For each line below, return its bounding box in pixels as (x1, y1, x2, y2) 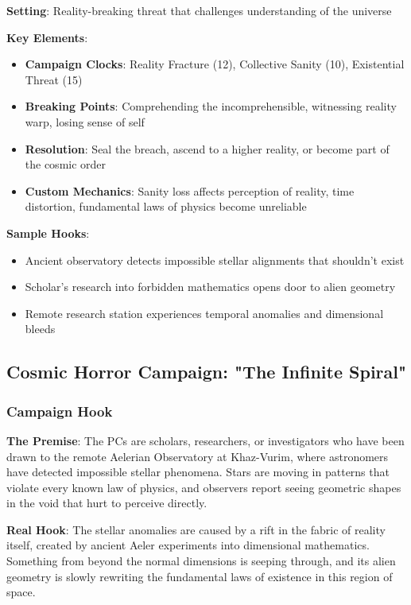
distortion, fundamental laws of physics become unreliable (25, 198, 307, 215)
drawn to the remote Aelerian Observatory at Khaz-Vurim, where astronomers (6, 448, 389, 464)
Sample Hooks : (6, 224, 90, 241)
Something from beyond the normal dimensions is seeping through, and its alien (6, 553, 396, 569)
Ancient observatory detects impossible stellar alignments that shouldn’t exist (25, 251, 405, 268)
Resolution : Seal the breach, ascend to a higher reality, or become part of (25, 140, 390, 157)
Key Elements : (6, 29, 88, 45)
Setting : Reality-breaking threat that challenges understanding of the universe (6, 2, 392, 18)
